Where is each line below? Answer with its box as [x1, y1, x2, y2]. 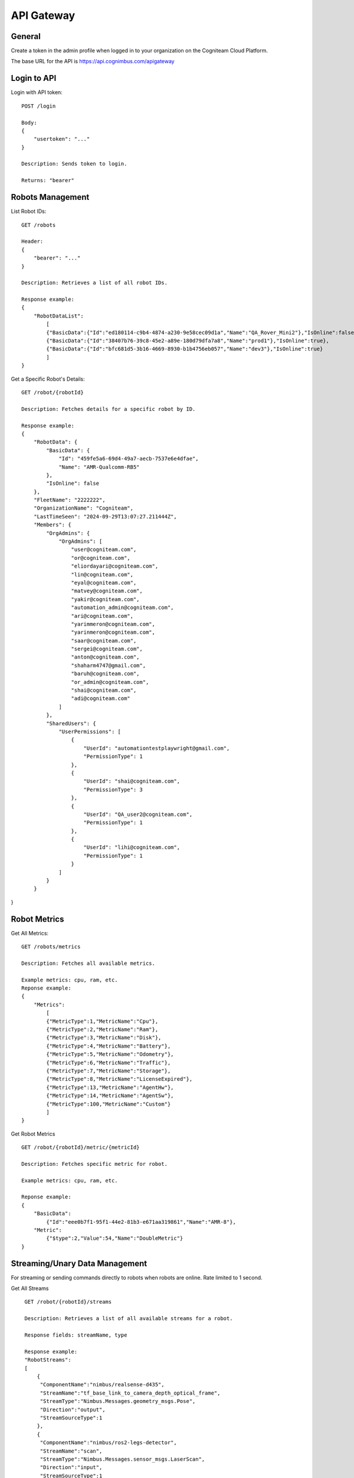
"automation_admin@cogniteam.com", [71, 604, 174, 611]
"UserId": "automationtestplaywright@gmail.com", [83, 745, 230, 751]
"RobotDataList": [33, 312, 84, 319]
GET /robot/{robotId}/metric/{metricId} [21, 1144, 140, 1151]
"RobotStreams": [24, 1357, 71, 1363]
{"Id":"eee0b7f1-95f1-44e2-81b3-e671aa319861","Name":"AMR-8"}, [46, 1218, 236, 1225]
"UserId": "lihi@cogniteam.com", [83, 844, 180, 851]
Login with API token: [11, 89, 63, 96]
